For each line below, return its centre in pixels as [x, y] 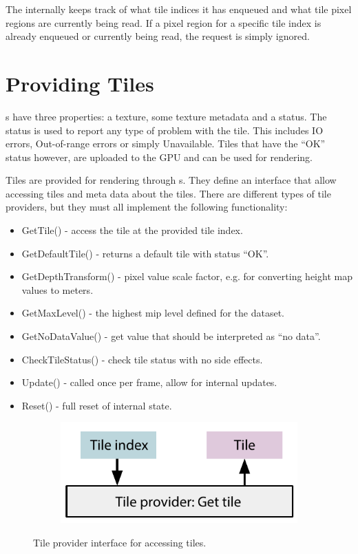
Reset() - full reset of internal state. [97, 405]
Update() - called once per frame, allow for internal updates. [149, 382]
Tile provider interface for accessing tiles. [120, 542]
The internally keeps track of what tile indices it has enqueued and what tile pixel [179, 9]
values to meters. [57, 289]
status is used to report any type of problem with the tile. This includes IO [165, 130]
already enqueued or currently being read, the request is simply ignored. [158, 36]
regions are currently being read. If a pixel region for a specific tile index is [164, 22]
